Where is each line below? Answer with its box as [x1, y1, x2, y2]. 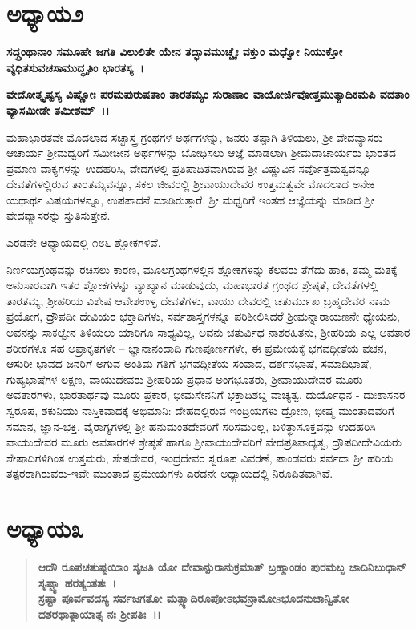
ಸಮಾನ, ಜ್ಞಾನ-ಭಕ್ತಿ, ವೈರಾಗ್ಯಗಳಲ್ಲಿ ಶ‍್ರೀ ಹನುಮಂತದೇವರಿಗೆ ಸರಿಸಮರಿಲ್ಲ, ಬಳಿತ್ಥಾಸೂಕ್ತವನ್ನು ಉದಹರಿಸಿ [6, 417, 376, 434]
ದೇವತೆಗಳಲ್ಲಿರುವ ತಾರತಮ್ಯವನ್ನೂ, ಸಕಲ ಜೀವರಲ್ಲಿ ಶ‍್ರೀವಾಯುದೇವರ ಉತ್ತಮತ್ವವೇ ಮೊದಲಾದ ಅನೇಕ [6, 175, 375, 192]
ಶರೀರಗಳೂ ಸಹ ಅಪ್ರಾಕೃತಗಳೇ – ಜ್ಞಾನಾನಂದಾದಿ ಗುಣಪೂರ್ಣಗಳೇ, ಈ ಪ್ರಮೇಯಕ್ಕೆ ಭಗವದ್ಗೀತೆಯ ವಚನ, [6, 339, 387, 356]
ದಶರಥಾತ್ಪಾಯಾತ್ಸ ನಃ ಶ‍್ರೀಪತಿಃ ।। [38, 605, 161, 622]
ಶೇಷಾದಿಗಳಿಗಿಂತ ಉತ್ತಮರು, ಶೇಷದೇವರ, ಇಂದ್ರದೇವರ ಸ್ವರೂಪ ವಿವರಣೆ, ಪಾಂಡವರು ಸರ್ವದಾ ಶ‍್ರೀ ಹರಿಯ [6, 449, 394, 466]
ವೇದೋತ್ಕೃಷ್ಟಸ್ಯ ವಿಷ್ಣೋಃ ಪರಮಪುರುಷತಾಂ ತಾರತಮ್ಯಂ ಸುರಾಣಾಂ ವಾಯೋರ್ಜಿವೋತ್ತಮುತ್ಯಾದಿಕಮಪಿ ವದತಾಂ [6, 86, 410, 103]
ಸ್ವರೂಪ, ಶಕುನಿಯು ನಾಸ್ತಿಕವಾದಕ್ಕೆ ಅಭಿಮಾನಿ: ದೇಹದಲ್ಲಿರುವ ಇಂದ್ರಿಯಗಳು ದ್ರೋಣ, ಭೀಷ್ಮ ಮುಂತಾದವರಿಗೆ [6, 402, 395, 418]
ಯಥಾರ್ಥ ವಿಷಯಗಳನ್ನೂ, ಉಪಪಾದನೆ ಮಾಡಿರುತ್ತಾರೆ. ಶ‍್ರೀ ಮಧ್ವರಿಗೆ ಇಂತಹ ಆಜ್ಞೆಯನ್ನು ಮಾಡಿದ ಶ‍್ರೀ [6, 191, 375, 208]
